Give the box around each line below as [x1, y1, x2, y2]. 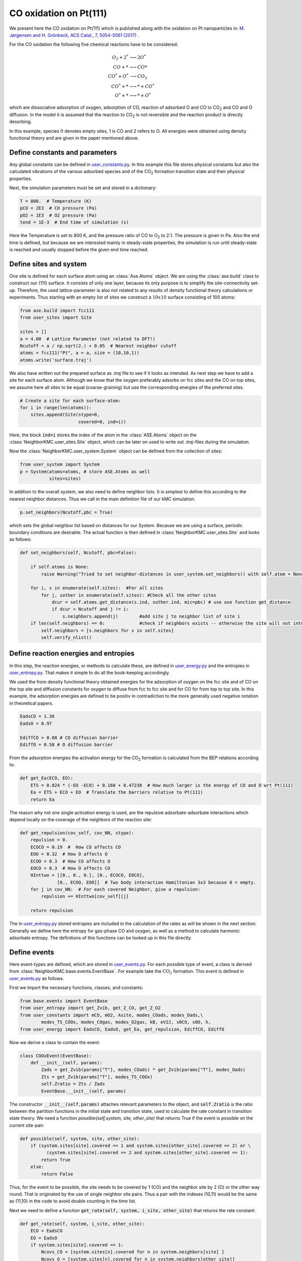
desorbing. [9, 119, 32, 125]
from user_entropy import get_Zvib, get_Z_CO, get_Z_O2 [20, 1005, 161, 1011]
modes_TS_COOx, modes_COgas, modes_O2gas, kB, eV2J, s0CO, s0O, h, [41, 1019, 211, 1025]
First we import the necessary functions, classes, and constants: [9, 985, 143, 991]
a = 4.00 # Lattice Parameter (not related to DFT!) [20, 336, 156, 341]
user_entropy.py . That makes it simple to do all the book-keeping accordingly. [9, 669, 171, 675]
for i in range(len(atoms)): [20, 405, 92, 411]
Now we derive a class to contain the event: [9, 1039, 100, 1045]
